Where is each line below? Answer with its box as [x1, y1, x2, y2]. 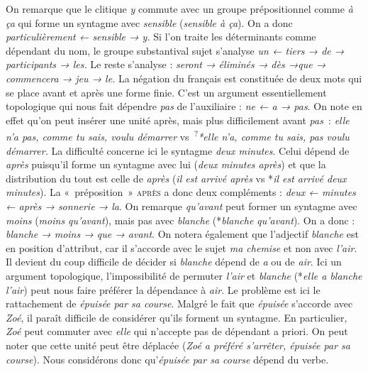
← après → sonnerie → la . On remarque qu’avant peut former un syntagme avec [6, 198, 357, 213]
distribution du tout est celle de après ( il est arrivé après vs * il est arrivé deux [6, 170, 347, 185]
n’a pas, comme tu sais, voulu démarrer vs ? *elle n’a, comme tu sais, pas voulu [6, 127, 350, 143]
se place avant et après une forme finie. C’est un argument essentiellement [6, 84, 327, 99]
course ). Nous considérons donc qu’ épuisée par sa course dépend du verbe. [6, 351, 329, 366]
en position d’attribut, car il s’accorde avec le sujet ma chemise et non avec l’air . [6, 240, 357, 255]
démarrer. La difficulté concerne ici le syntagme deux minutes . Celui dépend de [6, 143, 350, 158]
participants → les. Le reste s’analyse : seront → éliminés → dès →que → [6, 57, 326, 72]
